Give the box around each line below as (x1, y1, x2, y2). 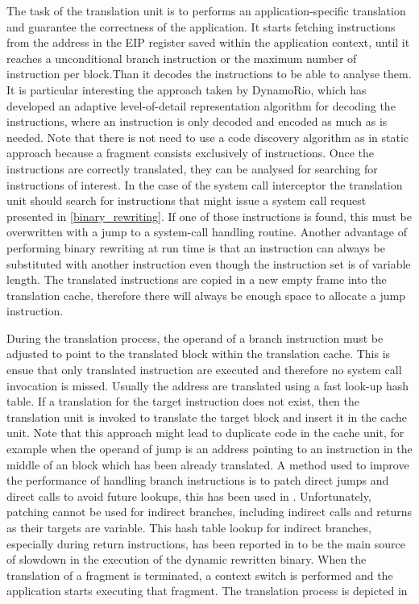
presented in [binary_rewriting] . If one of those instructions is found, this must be (6, 207, 412, 224)
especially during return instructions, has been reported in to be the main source (6, 535, 405, 552)
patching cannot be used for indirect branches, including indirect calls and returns (6, 503, 413, 520)
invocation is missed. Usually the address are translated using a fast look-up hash (6, 377, 409, 394)
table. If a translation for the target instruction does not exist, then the (6, 393, 359, 410)
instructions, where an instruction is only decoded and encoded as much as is (6, 113, 388, 130)
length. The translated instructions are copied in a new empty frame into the (6, 271, 387, 288)
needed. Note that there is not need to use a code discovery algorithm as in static (6, 128, 409, 145)
